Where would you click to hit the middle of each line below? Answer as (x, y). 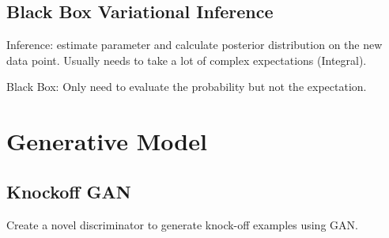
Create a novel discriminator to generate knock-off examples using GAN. (182, 224)
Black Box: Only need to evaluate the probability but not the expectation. (187, 87)
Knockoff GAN (69, 191)
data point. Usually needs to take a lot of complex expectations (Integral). (187, 60)
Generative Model (107, 141)
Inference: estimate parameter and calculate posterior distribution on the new (194, 45)
